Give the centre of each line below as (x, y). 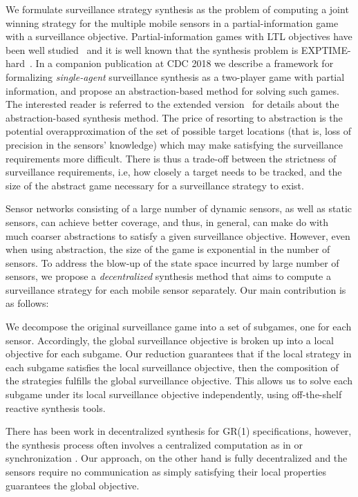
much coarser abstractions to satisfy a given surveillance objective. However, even (178, 235)
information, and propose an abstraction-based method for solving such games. (172, 90)
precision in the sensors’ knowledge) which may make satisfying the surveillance (174, 144)
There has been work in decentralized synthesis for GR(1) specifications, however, (179, 431)
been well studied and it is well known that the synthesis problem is (152, 49)
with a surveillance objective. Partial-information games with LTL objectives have (179, 36)
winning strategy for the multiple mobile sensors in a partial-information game (172, 22)
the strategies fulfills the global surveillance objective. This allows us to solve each (179, 381)
